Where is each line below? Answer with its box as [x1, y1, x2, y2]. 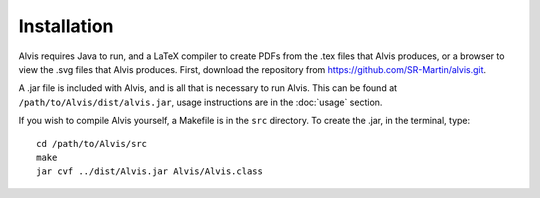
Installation [18, 15, 114, 37]
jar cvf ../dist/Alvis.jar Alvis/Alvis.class [36, 166, 264, 177]
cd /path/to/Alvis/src [36, 138, 148, 149]
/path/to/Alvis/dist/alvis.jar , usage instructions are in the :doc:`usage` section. [18, 96, 383, 108]
